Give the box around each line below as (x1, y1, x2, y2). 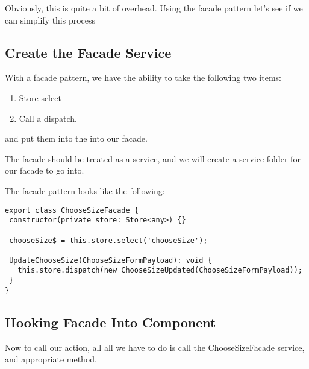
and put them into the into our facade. (5, 132, 148, 145)
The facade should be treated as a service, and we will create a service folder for (5, 152, 301, 165)
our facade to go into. (5, 164, 84, 177)
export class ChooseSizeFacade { (5, 206, 139, 215)
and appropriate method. (5, 353, 97, 365)
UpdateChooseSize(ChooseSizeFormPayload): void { (9, 256, 212, 265)
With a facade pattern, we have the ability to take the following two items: (5, 71, 281, 84)
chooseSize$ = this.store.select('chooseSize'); (9, 236, 208, 245)
